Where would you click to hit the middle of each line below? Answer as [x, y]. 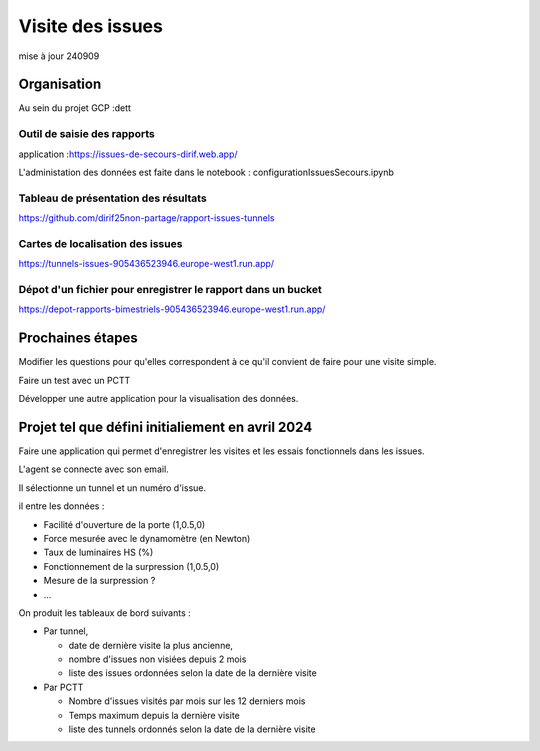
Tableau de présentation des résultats [112, 198]
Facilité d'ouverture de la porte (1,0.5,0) [124, 524]
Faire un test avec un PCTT [74, 380]
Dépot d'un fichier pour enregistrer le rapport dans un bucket [170, 290]
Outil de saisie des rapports [86, 134]
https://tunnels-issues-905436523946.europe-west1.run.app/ [146, 264]
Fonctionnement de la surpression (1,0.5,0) [131, 566]
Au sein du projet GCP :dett [75, 108]
